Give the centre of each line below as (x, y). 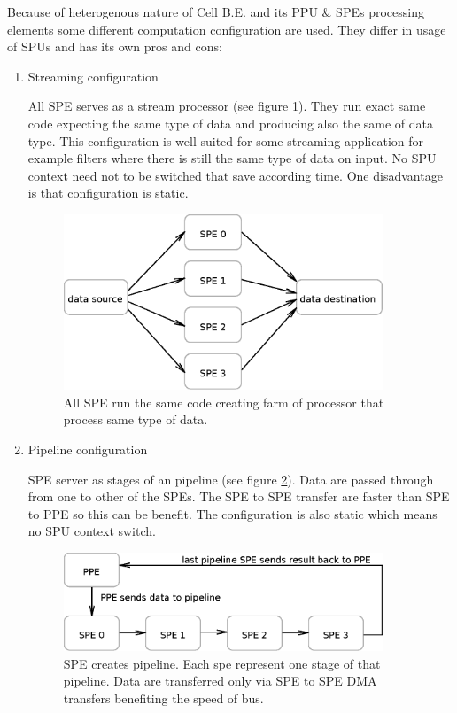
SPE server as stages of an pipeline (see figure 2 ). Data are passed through (231, 479)
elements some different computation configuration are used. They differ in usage (227, 29)
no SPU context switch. (92, 531)
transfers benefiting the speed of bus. (163, 697)
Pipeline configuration (88, 449)
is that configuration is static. (108, 193)
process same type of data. (136, 419)
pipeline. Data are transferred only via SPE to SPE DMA (220, 681)
